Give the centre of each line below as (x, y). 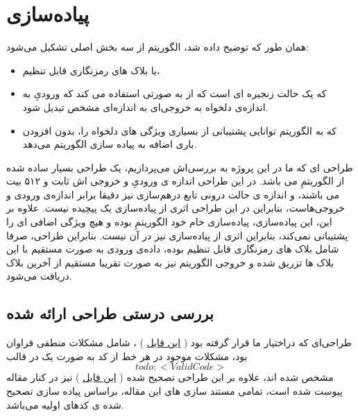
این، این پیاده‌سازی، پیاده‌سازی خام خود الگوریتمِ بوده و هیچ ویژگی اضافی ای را (169, 222)
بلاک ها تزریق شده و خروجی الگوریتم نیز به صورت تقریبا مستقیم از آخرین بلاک (170, 262)
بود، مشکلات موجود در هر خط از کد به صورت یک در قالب (127, 356)
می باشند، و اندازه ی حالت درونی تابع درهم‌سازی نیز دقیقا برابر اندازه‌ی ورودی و (173, 194)
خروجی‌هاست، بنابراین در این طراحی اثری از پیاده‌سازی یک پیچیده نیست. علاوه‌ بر (176, 208)
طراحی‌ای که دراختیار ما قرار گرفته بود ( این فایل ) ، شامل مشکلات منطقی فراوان (179, 342)
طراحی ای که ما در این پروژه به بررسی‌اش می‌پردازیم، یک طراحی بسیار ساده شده (180, 167)
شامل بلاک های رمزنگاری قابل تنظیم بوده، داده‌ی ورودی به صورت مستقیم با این (173, 249)
